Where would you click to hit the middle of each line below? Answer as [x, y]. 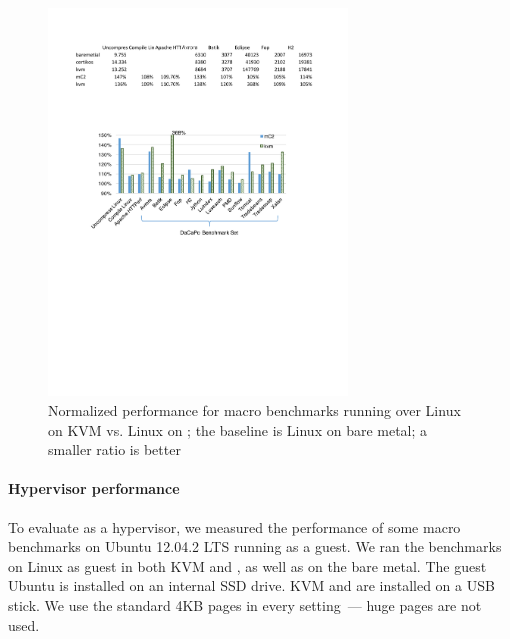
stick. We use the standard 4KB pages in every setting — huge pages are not [245, 604]
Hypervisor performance [94, 488]
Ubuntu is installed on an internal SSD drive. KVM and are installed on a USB [251, 585]
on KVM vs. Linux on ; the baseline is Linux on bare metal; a [238, 429]
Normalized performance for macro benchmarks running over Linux [254, 409]
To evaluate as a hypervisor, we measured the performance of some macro [234, 526]
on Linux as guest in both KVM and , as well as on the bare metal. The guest [247, 565]
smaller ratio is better [114, 449]
